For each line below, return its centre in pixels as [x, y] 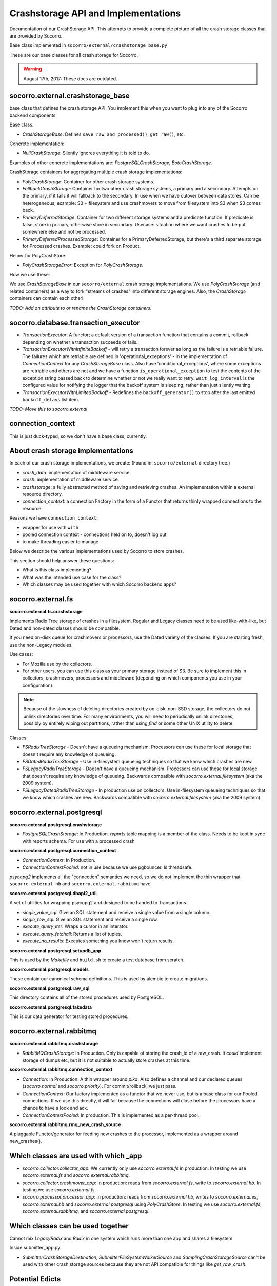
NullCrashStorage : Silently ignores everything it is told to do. [86, 153]
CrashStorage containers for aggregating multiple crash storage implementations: [96, 172]
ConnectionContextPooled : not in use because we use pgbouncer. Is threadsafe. [107, 867]
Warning [33, 69]
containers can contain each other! [46, 298]
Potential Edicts [35, 1279]
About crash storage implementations [71, 451]
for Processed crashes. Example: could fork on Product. [82, 246]
